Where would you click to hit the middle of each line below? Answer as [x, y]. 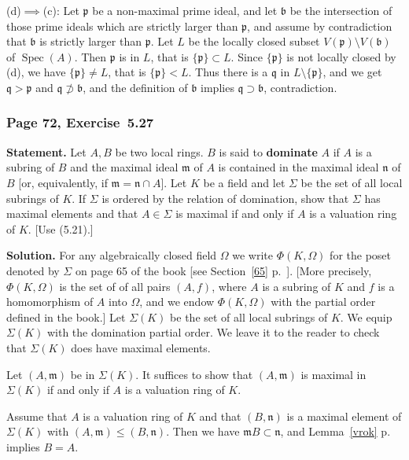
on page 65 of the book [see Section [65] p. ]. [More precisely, [223, 270]
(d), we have [36, 72]
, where [229, 286]
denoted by [33, 270]
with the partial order [323, 302]
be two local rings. [159, 151]
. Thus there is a [228, 72]
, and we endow [177, 302]
